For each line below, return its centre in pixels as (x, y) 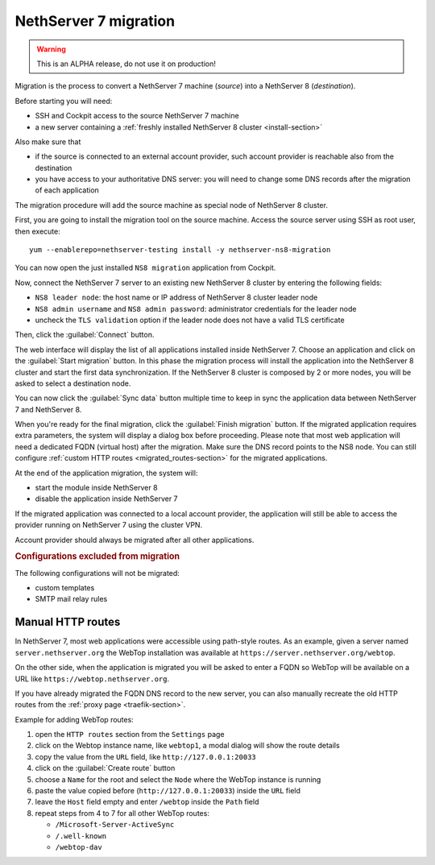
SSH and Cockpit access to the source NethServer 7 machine (137, 116)
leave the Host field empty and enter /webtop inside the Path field (147, 802)
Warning (51, 49)
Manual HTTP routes (68, 622)
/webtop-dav (79, 847)
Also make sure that (48, 142)
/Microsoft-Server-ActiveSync (115, 825)
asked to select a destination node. (73, 383)
